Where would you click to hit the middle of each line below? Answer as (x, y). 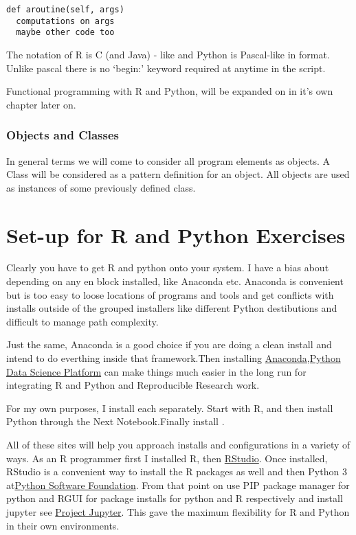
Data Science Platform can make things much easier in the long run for (156, 371)
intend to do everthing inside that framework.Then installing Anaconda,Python (174, 358)
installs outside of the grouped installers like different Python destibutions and (172, 308)
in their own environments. (63, 525)
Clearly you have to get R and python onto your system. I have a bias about (168, 267)
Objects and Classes (63, 135)
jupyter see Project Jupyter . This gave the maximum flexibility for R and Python (178, 511)
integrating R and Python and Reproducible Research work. (133, 385)
